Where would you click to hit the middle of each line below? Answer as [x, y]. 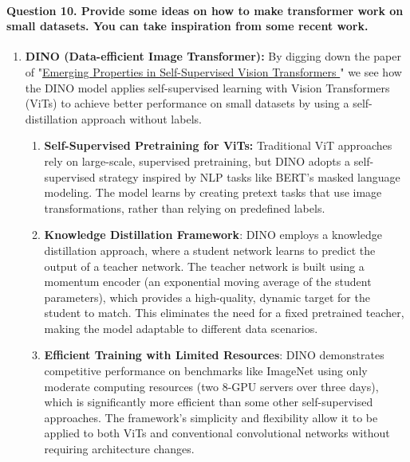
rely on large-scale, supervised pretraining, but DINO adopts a [197, 161]
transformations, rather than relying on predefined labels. [185, 208]
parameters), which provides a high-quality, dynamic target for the [207, 297]
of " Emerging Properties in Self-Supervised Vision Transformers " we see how [213, 71]
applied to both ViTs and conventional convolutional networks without [217, 433]
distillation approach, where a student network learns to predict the [210, 250]
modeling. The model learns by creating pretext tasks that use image [213, 192]
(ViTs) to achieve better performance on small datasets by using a [187, 103]
